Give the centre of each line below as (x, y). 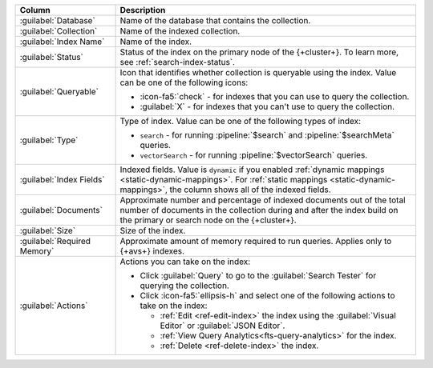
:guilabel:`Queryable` (59, 92)
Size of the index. (153, 230)
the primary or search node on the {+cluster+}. (208, 220)
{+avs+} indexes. (152, 251)
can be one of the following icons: (184, 82)
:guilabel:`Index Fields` (62, 180)
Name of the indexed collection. (180, 31)
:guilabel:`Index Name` (62, 42)
